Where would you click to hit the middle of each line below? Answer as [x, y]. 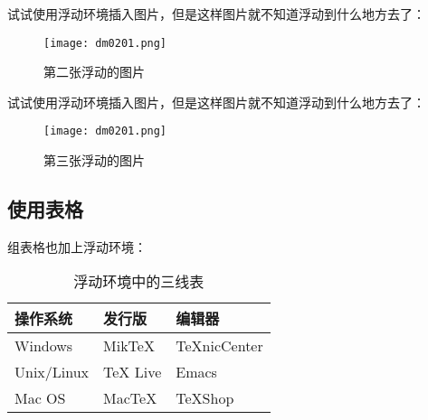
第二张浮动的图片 [94, 72]
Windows [44, 346]
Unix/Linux [52, 372]
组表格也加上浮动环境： [77, 246]
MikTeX [129, 346]
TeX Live [133, 372]
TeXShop [205, 398]
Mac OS [40, 398]
